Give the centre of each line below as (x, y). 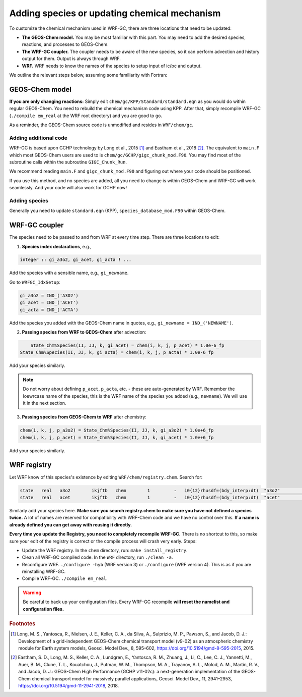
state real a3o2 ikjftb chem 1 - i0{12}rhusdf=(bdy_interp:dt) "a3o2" (150, 490)
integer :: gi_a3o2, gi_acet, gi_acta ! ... (76, 260)
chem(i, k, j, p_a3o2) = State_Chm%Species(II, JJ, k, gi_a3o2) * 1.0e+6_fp (117, 431)
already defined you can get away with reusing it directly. (71, 524)
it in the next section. (45, 403)
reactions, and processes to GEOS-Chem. (65, 44)
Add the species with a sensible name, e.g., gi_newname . (69, 273)
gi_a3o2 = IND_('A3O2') (49, 296)
